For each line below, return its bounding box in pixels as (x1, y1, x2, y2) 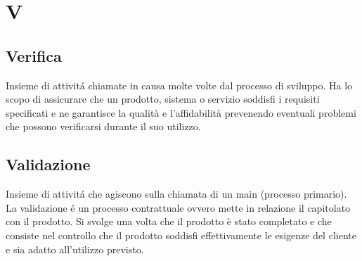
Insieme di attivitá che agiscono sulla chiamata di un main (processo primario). (6, 186, 347, 201)
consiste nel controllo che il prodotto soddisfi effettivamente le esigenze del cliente (6, 227, 356, 242)
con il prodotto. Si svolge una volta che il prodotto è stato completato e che (6, 214, 332, 229)
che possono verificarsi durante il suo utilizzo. (6, 119, 201, 134)
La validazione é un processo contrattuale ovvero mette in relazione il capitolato (6, 200, 351, 215)
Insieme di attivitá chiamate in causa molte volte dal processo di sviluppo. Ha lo (6, 77, 353, 92)
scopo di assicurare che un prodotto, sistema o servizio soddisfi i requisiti (6, 91, 320, 106)
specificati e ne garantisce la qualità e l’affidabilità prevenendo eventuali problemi (6, 105, 356, 120)
